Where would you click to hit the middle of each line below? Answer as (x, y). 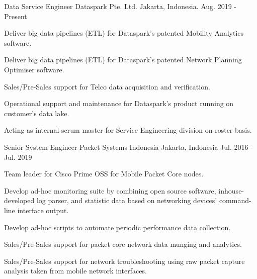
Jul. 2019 (18, 157)
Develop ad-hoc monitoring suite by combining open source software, (110, 190)
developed (19, 200)
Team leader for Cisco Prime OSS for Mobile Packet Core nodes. (104, 174)
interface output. (43, 210)
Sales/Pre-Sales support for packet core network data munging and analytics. (123, 244)
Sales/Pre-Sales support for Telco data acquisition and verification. (107, 86)
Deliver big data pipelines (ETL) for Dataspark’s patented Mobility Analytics (124, 33)
